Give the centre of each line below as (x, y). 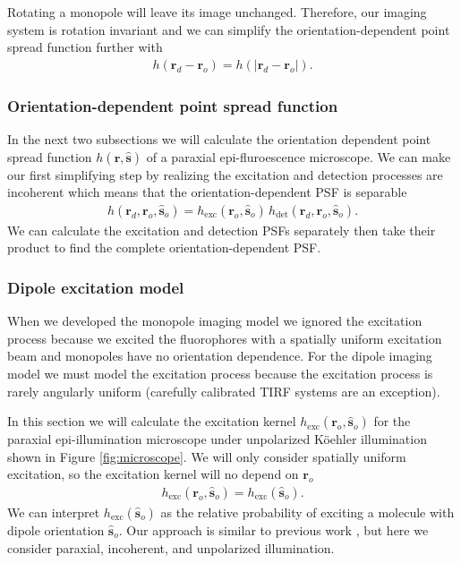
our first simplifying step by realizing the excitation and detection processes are (225, 174)
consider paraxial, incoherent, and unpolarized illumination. (171, 547)
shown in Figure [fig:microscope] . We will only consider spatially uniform (207, 456)
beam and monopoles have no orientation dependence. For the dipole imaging (220, 356)
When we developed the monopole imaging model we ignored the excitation (215, 321)
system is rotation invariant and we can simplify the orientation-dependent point (229, 29)
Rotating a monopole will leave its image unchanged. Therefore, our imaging (217, 12)
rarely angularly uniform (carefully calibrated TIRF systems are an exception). (224, 391)
